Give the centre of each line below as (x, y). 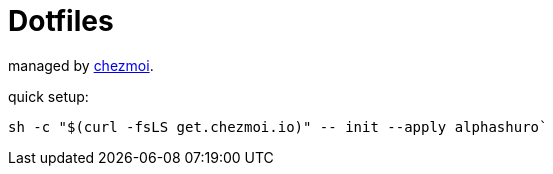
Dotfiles (61, 21)
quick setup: (48, 96)
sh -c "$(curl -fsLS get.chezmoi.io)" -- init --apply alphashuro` (278, 126)
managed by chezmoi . (81, 65)
